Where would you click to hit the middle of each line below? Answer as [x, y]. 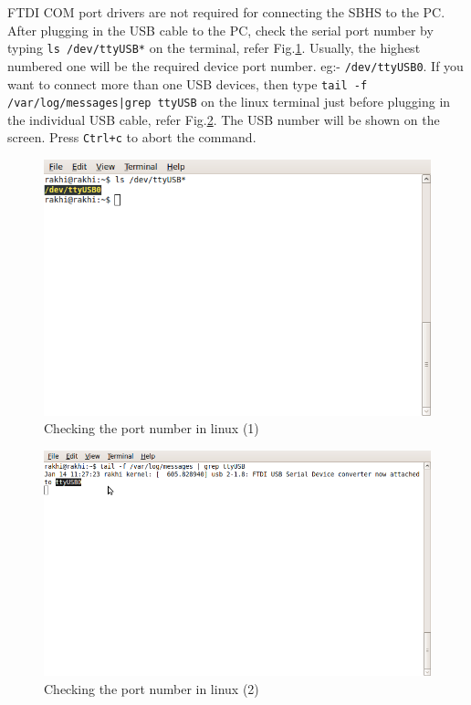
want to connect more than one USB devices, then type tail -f [188, 83]
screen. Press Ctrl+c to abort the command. [132, 137]
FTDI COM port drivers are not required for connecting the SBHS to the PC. [226, 12]
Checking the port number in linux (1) [152, 428]
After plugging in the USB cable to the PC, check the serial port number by [220, 30]
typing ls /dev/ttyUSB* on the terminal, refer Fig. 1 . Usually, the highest [214, 48]
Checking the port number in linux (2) [152, 688]
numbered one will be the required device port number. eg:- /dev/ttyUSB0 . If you [235, 65]
